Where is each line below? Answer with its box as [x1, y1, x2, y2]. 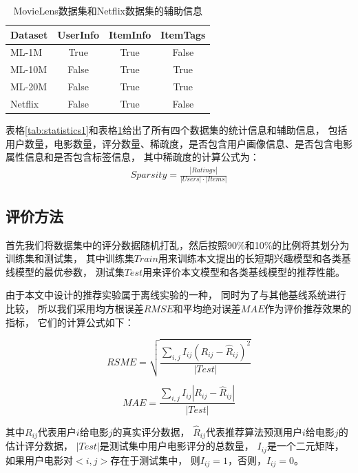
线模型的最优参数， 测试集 [6, 264, 125, 279]
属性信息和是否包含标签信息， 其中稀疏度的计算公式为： [6, 150, 260, 164]
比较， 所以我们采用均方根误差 [6, 301, 144, 316]
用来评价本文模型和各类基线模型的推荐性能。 [143, 264, 346, 279]
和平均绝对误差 [173, 301, 241, 316]
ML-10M [10, 62, 48, 77]
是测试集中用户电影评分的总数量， [99, 439, 254, 453]
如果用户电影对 [6, 452, 73, 467]
